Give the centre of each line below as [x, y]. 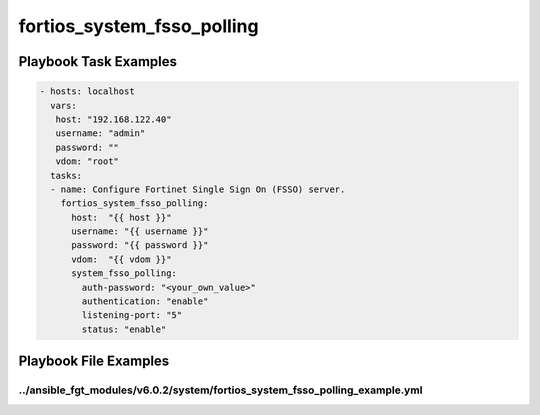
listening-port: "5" [132, 315]
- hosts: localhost [87, 91]
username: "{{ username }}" [140, 231]
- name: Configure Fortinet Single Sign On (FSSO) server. [198, 189]
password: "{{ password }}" [140, 245]
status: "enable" [124, 329]
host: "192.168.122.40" [113, 119]
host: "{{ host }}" [121, 217]
